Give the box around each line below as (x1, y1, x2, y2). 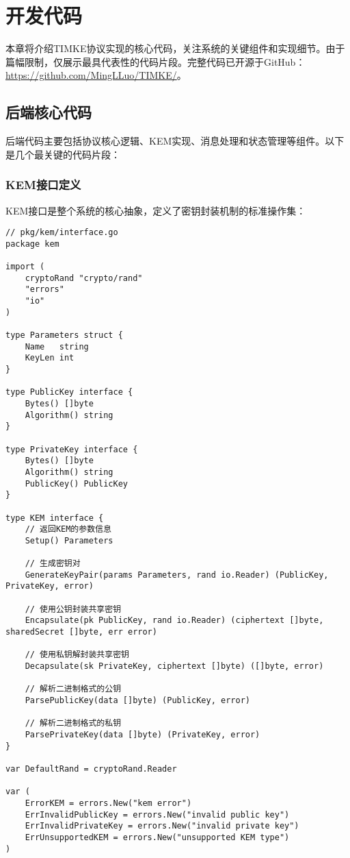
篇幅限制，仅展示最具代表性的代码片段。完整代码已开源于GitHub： (5, 54, 306, 69)
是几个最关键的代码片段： (5, 147, 120, 161)
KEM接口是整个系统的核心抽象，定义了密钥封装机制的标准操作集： (5, 203, 306, 217)
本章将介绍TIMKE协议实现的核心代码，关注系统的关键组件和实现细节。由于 (5, 41, 345, 56)
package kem (5, 238, 59, 249)
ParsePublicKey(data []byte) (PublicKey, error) (25, 696, 250, 706)
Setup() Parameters (25, 535, 113, 546)
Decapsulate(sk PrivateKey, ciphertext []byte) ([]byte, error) (25, 661, 324, 672)
